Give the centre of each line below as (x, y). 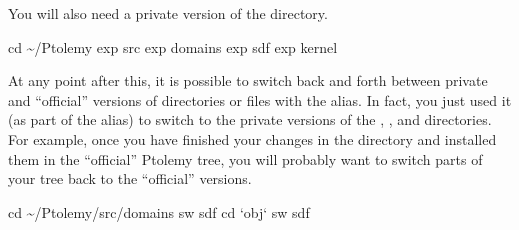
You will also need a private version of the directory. (168, 13)
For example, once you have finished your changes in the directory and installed (252, 138)
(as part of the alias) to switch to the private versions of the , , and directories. (250, 119)
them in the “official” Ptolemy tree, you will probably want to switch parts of (245, 158)
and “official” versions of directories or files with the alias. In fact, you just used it (260, 99)
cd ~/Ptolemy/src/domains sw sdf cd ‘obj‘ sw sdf (159, 211)
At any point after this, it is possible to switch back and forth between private (248, 80)
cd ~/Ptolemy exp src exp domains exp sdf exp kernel (173, 46)
